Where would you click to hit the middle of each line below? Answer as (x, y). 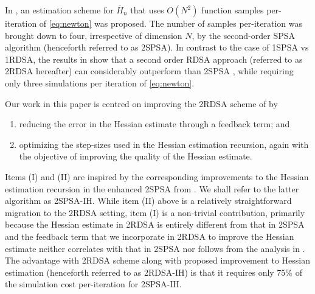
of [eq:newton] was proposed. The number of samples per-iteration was (171, 23)
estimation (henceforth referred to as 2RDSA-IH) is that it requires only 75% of (154, 272)
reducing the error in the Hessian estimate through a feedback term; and (154, 124)
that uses (147, 10)
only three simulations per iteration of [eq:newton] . (100, 82)
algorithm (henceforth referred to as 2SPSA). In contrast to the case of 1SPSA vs (157, 47)
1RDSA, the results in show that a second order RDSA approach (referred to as (154, 59)
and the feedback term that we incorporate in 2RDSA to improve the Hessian (150, 236)
